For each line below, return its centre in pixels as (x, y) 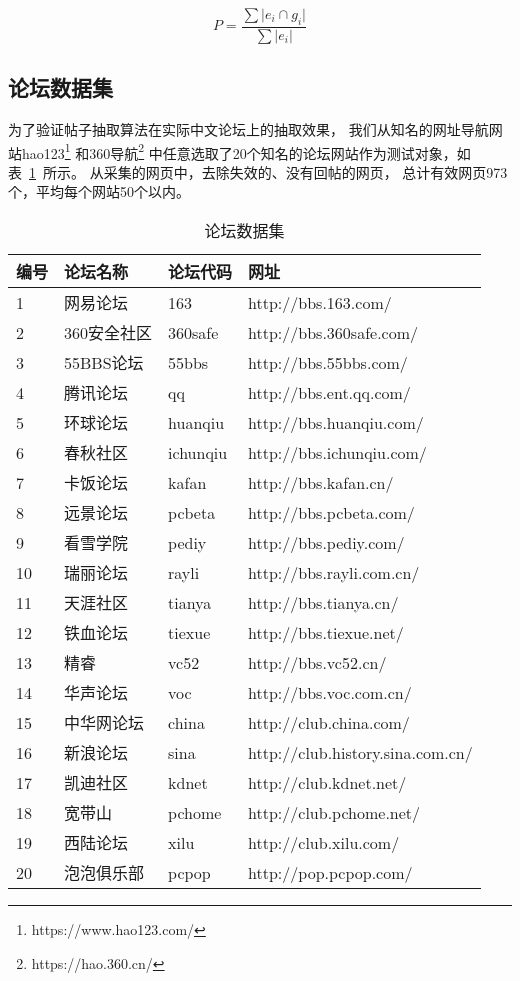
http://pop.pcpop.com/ (330, 872)
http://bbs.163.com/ (320, 302)
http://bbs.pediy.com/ (326, 542)
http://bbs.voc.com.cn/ (330, 692)
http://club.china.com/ (329, 722)
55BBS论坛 (104, 363)
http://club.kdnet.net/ (327, 782)
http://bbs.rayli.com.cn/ (334, 572)
